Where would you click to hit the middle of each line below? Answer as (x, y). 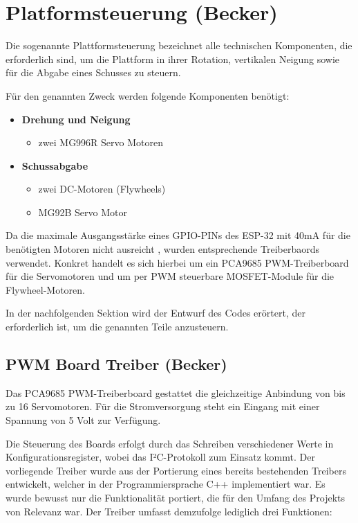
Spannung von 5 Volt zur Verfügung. (83, 420)
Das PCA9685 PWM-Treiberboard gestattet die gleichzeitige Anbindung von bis (176, 392)
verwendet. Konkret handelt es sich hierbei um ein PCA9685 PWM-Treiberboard (177, 262)
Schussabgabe (55, 165)
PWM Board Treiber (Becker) (116, 364)
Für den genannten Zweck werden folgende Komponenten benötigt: (148, 95)
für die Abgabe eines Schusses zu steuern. (93, 72)
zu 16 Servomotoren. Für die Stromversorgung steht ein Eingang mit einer (163, 406)
